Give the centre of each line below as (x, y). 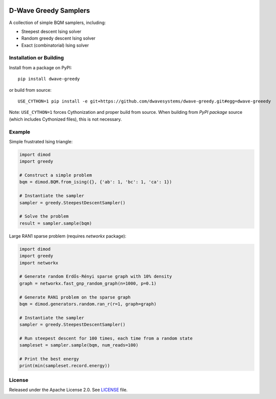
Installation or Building (37, 58)
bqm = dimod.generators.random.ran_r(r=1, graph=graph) (88, 304)
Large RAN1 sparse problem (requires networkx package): (68, 236)
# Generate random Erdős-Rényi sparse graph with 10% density (96, 277)
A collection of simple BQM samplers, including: (58, 23)
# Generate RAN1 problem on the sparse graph (75, 297)
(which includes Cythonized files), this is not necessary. (65, 119)
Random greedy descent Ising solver (58, 38)
